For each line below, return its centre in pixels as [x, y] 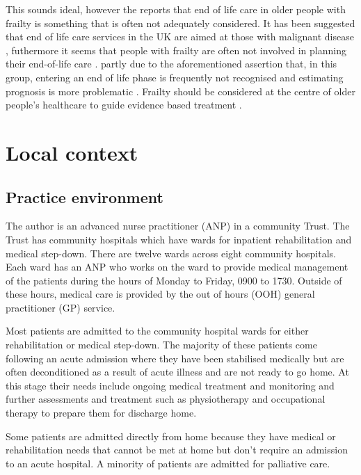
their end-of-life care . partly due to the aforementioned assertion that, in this [171, 64]
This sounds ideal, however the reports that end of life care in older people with [176, 9]
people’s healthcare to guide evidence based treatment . [124, 105]
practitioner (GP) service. [61, 307]
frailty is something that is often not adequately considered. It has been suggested [180, 23]
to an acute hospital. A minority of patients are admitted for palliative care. [168, 463]
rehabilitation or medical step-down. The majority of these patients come [161, 345]
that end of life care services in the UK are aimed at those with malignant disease [180, 37]
